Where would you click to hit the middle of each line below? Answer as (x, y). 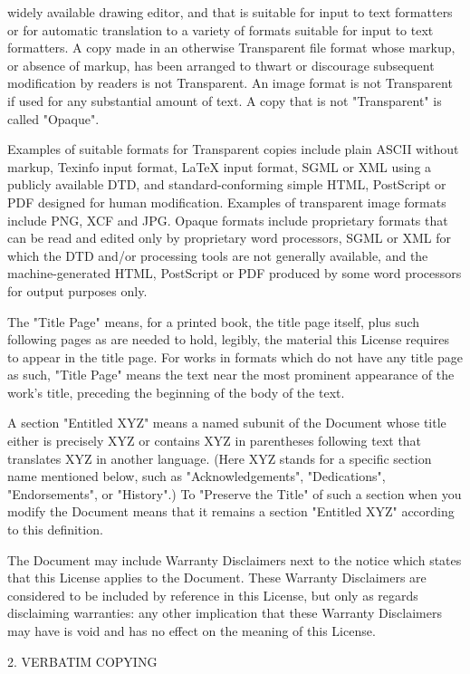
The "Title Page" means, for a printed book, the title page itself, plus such (214, 321)
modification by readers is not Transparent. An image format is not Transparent (230, 83)
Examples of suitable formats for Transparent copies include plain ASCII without (233, 149)
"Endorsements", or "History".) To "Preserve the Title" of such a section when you (235, 493)
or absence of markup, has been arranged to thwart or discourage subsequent (221, 65)
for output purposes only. (77, 290)
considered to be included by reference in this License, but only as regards (213, 595)
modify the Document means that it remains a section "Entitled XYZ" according (231, 511)
